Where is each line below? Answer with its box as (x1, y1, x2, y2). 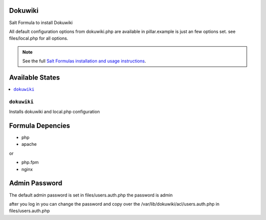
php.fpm (21, 160, 39, 165)
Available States (9, 73, 60, 82)
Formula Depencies (9, 121, 70, 130)
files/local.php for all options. (9, 35, 68, 41)
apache (21, 141, 37, 147)
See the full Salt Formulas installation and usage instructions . (22, 58, 146, 64)
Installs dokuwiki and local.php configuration (9, 109, 100, 115)
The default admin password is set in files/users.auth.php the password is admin (9, 192, 173, 198)
